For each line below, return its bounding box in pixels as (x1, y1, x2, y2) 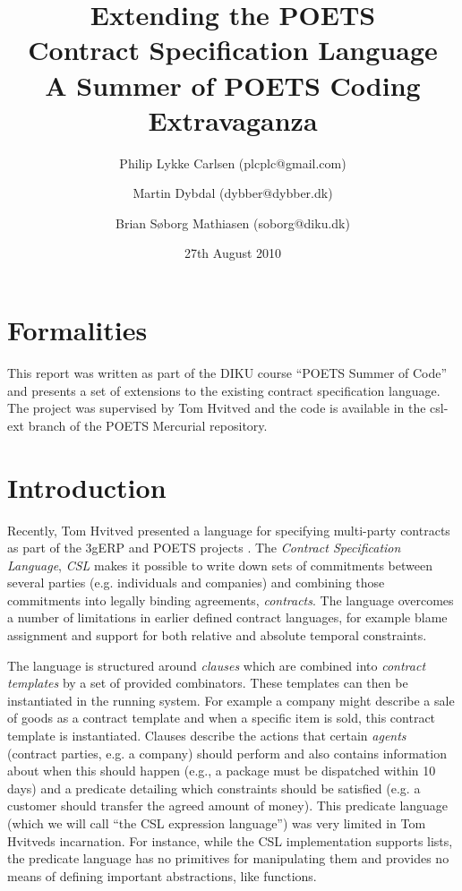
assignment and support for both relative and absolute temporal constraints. (7, 626, 427, 645)
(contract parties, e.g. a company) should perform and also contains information (7, 743, 447, 762)
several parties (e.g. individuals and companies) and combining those (7, 573, 385, 592)
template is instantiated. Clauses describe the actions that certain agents (7, 726, 406, 745)
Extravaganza (148, 101, 318, 138)
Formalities (7, 312, 148, 348)
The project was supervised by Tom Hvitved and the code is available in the (7, 398, 426, 417)
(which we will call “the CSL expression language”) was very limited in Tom (7, 814, 426, 832)
